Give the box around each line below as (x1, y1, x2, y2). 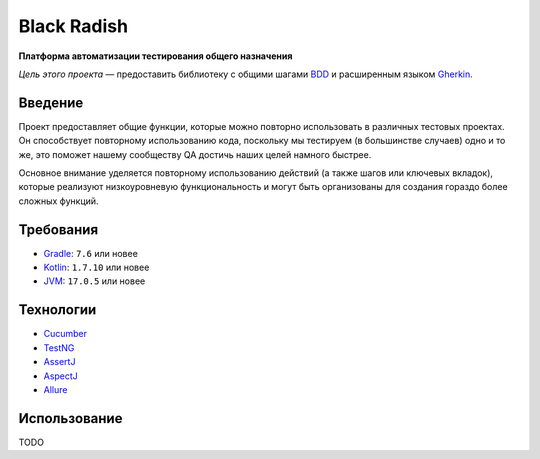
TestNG (43, 341, 75, 354)
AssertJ (43, 356, 76, 368)
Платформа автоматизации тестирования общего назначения (18, 50, 293, 62)
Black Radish (18, 15, 129, 37)
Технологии (18, 301, 97, 319)
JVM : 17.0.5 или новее (43, 275, 146, 287)
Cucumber (43, 328, 88, 340)
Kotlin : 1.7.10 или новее (43, 261, 150, 274)
